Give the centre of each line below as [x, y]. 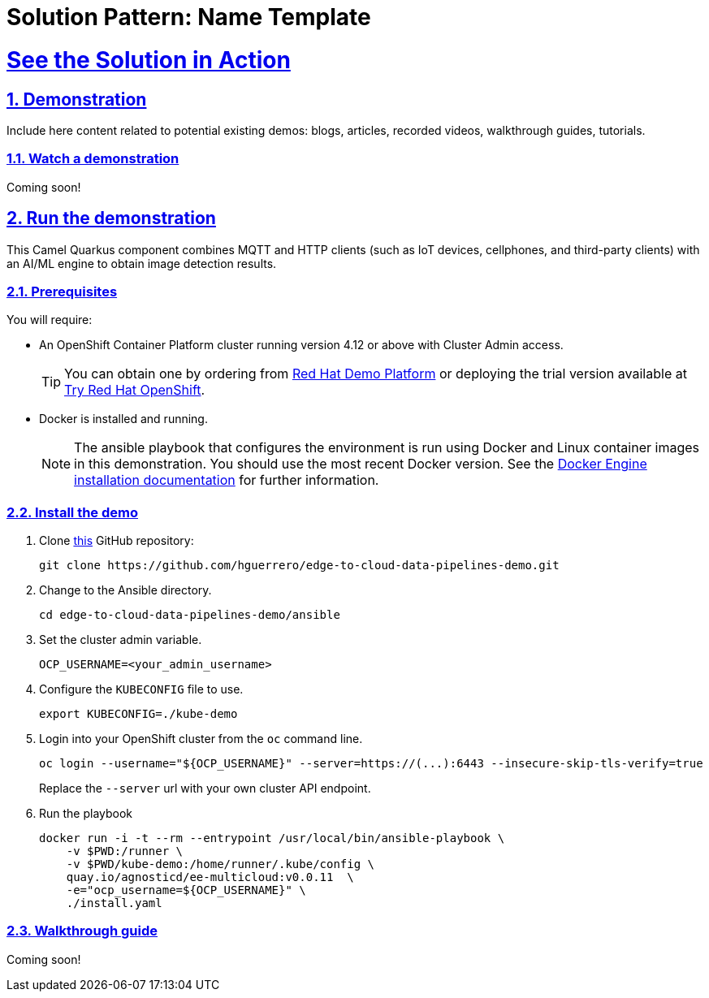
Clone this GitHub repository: [117, 541]
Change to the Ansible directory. [125, 590]
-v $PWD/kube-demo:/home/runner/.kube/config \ [220, 864]
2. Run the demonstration [111, 218]
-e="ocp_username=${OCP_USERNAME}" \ [186, 890]
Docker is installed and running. [123, 419]
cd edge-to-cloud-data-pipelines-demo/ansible [190, 615]
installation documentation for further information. [227, 480]
